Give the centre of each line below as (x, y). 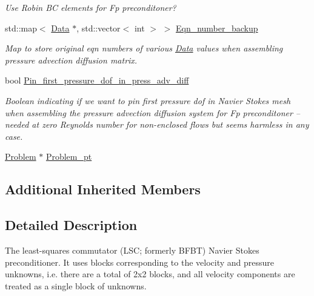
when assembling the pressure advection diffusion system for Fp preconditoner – (153, 112)
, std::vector (99, 28)
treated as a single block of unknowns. (76, 285)
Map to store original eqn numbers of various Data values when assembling (144, 48)
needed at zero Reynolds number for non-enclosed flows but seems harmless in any (157, 124)
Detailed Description (71, 225)
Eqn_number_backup (217, 28)
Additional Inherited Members (103, 189)
